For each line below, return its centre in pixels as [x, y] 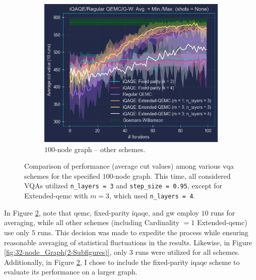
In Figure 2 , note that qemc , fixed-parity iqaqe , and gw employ [102, 212]
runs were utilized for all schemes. [187, 252]
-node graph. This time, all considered [172, 176]
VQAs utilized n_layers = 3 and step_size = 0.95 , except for [123, 186]
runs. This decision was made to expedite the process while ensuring [143, 232]
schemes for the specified [62, 176]
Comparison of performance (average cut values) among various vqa [129, 166]
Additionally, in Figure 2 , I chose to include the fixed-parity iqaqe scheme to [122, 262]
